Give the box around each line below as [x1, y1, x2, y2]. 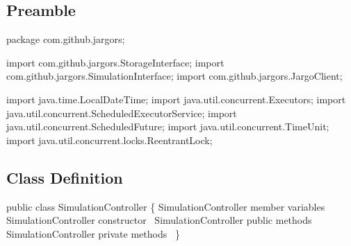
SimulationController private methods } [6, 226, 180, 240]
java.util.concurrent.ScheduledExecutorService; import [6, 105, 237, 120]
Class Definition [6, 166, 123, 188]
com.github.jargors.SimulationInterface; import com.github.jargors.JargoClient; [6, 69, 343, 83]
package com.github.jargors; [6, 32, 125, 46]
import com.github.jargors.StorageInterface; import [6, 55, 225, 69]
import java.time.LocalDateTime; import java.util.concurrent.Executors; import [6, 91, 346, 106]
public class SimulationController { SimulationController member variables [6, 199, 325, 213]
